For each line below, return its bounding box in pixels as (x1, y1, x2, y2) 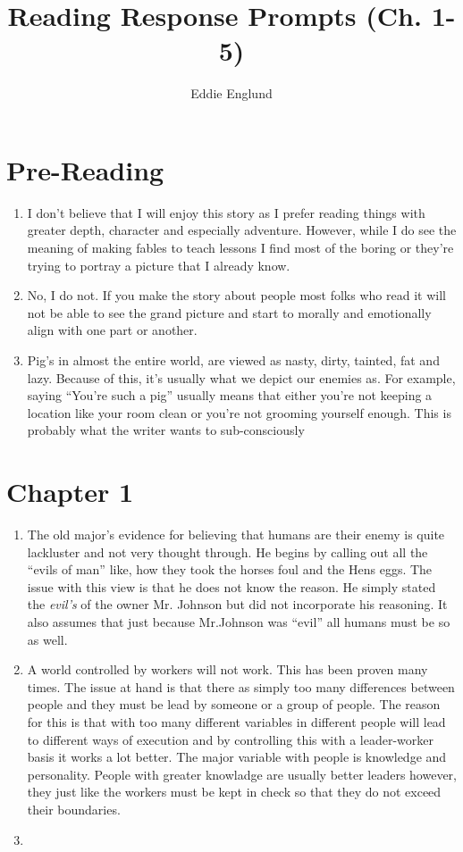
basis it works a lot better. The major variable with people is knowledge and (27, 748, 447, 766)
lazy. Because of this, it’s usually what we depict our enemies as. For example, (27, 368, 456, 387)
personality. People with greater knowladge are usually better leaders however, (27, 764, 457, 783)
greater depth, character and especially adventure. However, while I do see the (27, 221, 457, 239)
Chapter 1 (6, 473, 134, 510)
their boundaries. (27, 800, 121, 818)
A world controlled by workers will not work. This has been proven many (27, 660, 428, 679)
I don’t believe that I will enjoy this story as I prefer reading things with (27, 203, 425, 221)
